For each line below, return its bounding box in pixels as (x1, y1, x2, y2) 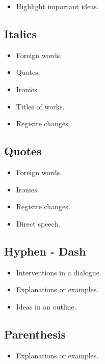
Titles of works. (16, 101, 65, 111)
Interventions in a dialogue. (16, 267, 101, 277)
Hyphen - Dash (4, 243, 86, 259)
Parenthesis (4, 326, 66, 342)
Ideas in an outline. (16, 301, 76, 312)
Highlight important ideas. (16, 1, 99, 11)
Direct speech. (16, 218, 61, 229)
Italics (4, 25, 37, 41)
